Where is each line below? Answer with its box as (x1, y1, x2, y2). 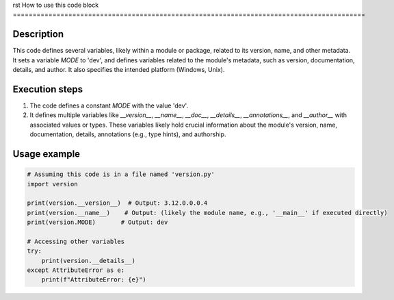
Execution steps (12, 83, 83, 95)
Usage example (12, 148, 81, 160)
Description (12, 28, 64, 40)
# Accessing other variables (27, 237, 125, 245)
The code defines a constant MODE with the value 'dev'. (29, 101, 188, 110)
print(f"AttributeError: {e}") (41, 276, 146, 284)
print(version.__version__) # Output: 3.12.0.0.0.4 (27, 199, 208, 207)
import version (27, 180, 78, 188)
